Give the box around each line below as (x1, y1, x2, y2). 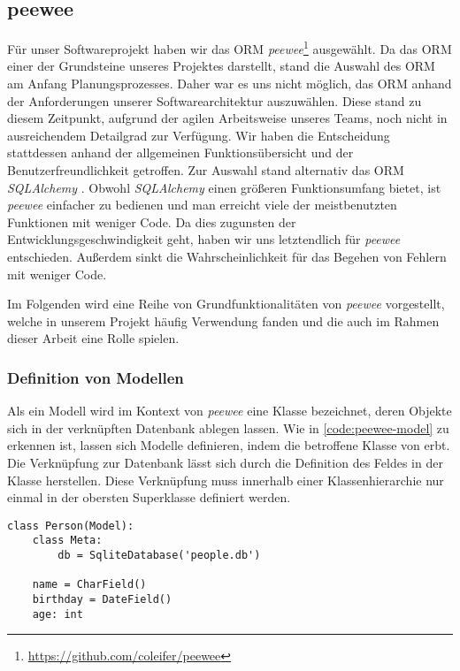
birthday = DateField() (32, 593, 172, 606)
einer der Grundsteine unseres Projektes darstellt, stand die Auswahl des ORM (7, 57, 435, 75)
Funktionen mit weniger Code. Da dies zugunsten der (7, 212, 296, 231)
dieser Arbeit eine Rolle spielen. (7, 329, 180, 347)
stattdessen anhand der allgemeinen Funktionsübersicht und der (7, 143, 354, 162)
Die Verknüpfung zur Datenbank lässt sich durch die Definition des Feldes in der (7, 453, 443, 471)
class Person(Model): (7, 519, 134, 532)
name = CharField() (32, 578, 147, 591)
